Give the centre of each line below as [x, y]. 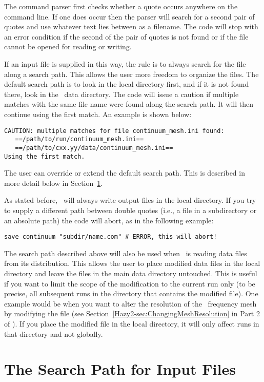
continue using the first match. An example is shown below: [98, 114]
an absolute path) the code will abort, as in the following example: [109, 220]
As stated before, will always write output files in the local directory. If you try [130, 200]
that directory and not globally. [54, 333]
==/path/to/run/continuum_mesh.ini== [79, 139]
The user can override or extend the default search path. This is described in [125, 173]
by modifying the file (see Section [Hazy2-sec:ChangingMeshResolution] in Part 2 [132, 313]
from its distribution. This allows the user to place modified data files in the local [132, 263]
